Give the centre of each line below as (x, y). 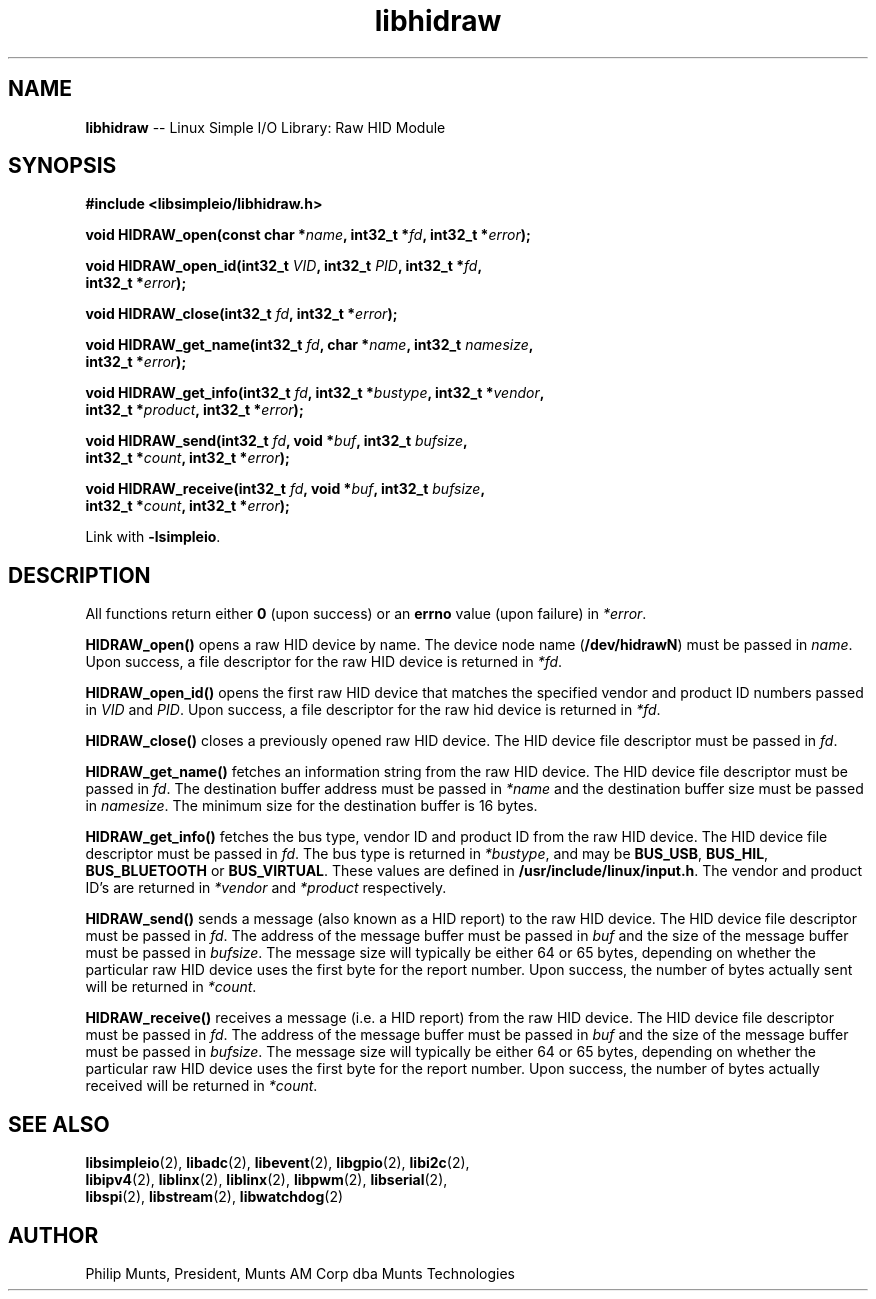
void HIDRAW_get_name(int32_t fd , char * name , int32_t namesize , (309, 345)
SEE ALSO (59, 1124)
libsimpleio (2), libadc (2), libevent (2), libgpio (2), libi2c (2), (277, 1163)
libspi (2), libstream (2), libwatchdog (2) (214, 1197)
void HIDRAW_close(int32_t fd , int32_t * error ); (241, 314)
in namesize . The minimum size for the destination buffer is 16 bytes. (311, 806)
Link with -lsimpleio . (153, 537)
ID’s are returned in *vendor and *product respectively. (266, 888)
